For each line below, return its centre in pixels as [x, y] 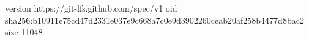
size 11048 [24, 32]
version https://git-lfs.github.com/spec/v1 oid [91, 8]
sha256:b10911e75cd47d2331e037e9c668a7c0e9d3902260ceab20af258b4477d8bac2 [154, 20]
